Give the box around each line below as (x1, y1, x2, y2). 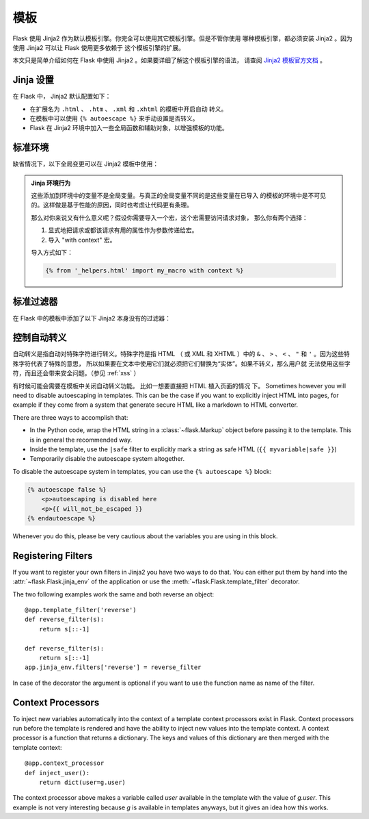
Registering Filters (12, 550, 93, 562)
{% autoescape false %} (27, 486, 107, 493)
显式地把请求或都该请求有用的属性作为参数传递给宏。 (48, 226, 198, 234)
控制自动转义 (12, 332, 67, 344)
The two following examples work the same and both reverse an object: (12, 590, 215, 598)
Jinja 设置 (12, 74, 54, 86)
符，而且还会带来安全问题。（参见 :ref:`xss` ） (12, 369, 140, 377)
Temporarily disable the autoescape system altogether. (29, 455, 184, 463)
